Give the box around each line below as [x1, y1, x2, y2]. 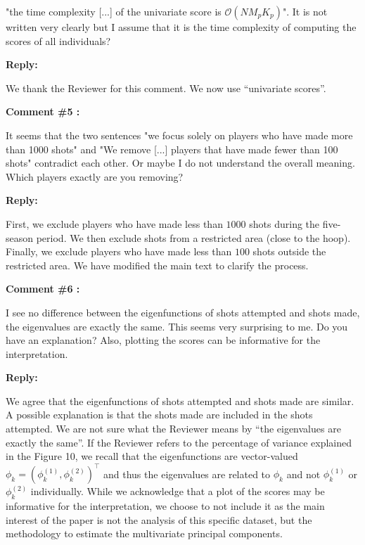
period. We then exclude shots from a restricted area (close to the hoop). [36, 230, 351, 245]
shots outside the [252, 244, 326, 259]
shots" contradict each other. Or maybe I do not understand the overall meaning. [6, 155, 355, 170]
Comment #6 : [6, 281, 80, 296]
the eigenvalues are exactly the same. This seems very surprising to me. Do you [6, 319, 348, 333]
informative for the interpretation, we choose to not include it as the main [6, 499, 325, 513]
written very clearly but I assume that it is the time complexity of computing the [6, 20, 357, 34]
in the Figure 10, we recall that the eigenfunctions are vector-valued [6, 449, 298, 463]
